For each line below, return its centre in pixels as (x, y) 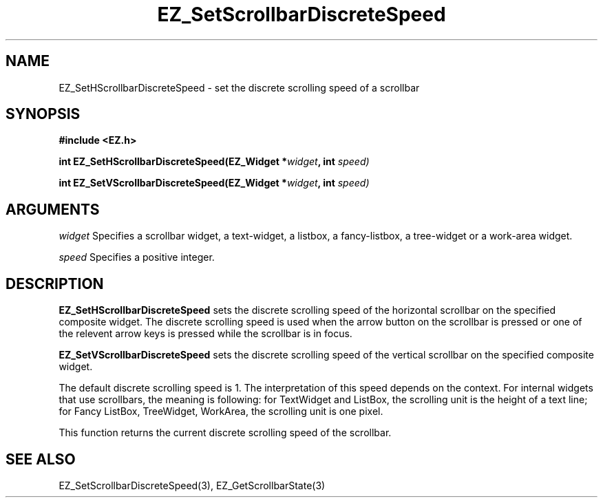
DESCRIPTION (55, 283)
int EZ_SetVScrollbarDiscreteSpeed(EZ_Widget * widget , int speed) (214, 183)
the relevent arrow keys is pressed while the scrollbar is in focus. (205, 334)
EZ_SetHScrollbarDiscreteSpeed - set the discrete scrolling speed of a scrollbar (239, 87)
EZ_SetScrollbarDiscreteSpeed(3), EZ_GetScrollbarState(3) (192, 485)
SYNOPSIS (43, 114)
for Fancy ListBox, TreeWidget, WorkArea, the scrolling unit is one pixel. (221, 411)
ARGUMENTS (53, 209)
